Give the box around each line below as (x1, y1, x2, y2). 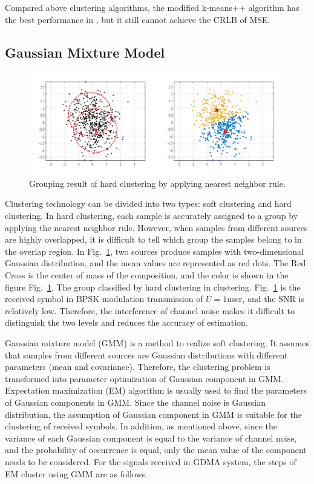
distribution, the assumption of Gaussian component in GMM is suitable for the (5, 408, 302, 420)
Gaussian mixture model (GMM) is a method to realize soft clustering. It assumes (5, 336, 309, 349)
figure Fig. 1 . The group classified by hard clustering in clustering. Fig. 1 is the (5, 280, 301, 293)
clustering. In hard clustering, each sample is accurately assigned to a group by (5, 209, 298, 222)
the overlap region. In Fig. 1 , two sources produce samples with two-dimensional (5, 244, 304, 257)
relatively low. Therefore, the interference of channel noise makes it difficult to (5, 304, 295, 317)
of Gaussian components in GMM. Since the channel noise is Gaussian (5, 395, 266, 408)
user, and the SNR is (227, 292, 304, 305)
